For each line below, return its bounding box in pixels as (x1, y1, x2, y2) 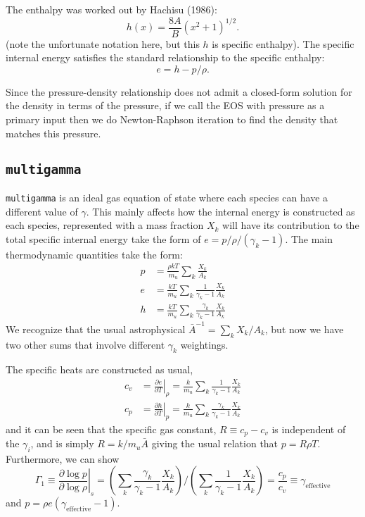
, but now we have (264, 321, 344, 336)
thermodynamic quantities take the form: (6, 247, 183, 261)
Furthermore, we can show (6, 451, 120, 466)
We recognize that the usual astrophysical (6, 321, 186, 336)
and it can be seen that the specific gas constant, (6, 421, 217, 436)
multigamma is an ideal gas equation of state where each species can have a (6, 190, 328, 204)
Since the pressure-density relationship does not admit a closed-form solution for (6, 84, 352, 99)
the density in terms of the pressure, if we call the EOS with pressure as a (6, 98, 325, 113)
